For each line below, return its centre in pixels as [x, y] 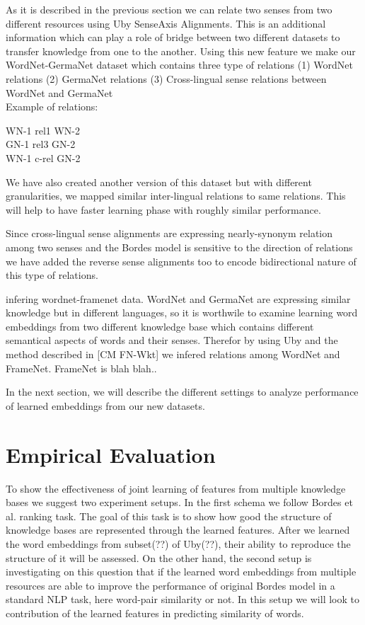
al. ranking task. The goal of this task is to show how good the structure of [169, 516]
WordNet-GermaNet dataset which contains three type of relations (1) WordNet [179, 65]
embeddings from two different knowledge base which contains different [160, 326]
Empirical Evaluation [111, 454]
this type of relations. [52, 275]
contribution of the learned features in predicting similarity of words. [155, 613]
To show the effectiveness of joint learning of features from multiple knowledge [176, 488]
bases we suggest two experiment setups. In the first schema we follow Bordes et [179, 502]
